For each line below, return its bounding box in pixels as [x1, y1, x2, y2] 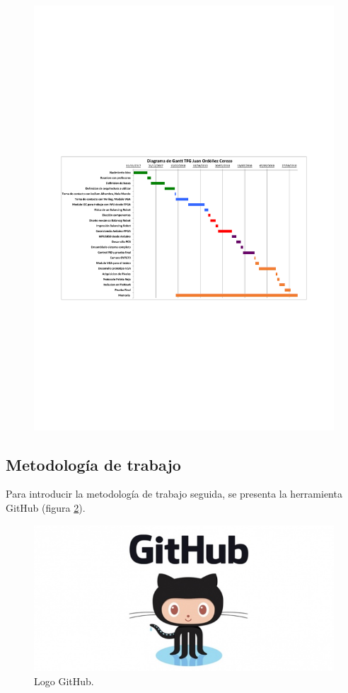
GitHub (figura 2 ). [6, 500, 86, 515]
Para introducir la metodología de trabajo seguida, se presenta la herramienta [6, 486, 342, 501]
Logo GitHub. [34, 673, 94, 688]
